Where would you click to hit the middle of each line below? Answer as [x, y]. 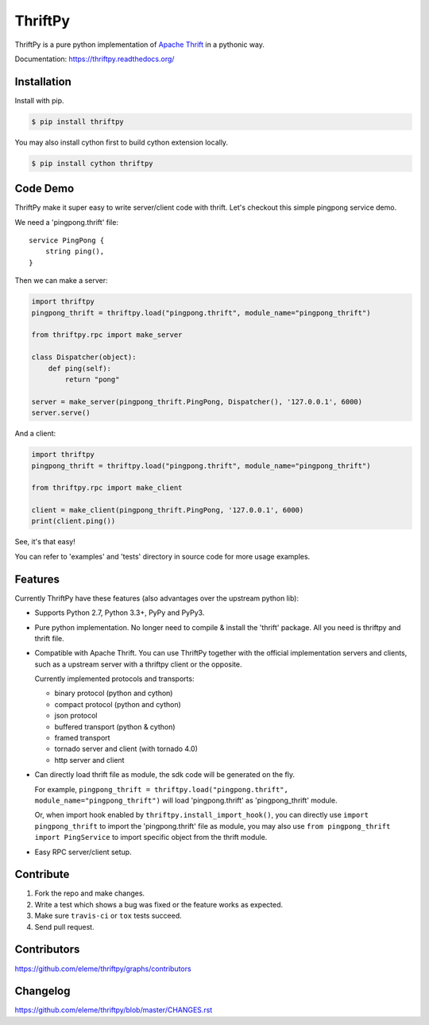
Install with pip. [39, 100]
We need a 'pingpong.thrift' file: [67, 222]
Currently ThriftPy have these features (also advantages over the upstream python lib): [157, 598]
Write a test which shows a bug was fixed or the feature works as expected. [159, 904]
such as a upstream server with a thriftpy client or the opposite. [138, 664]
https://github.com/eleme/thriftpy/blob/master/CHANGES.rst [114, 1010]
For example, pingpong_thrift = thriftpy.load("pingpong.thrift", [162, 789]
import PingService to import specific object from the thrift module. [151, 837]
